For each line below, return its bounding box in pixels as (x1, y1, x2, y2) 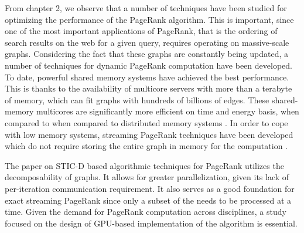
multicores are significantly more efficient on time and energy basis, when (36, 105, 299, 117)
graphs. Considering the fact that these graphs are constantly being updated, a (5, 48, 288, 60)
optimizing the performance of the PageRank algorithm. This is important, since (5, 13, 294, 25)
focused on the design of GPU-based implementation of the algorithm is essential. (5, 217, 298, 229)
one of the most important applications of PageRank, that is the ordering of (5, 25, 278, 37)
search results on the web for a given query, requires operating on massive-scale (5, 36, 289, 48)
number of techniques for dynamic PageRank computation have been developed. (5, 59, 292, 71)
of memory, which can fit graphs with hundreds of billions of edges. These (5, 93, 269, 106)
